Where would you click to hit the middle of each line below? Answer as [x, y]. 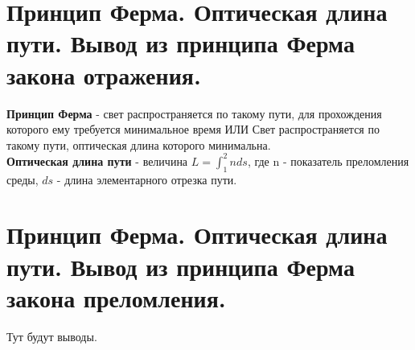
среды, [23, 179]
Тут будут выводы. [52, 336]
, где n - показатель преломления [328, 161]
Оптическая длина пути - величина [97, 161]
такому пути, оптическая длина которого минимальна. [139, 144]
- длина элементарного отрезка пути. [147, 179]
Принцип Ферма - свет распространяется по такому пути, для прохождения [194, 113]
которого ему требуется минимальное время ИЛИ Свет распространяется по [193, 129]
